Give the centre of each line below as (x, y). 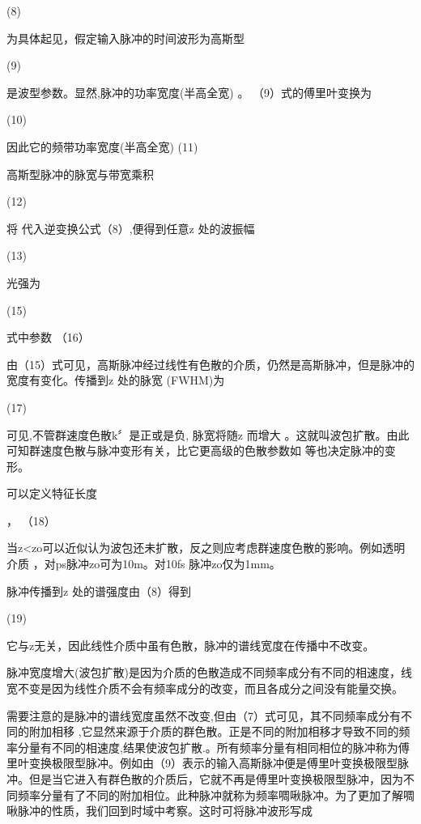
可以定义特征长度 (52, 493)
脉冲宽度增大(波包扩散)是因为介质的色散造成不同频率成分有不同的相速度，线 (209, 672)
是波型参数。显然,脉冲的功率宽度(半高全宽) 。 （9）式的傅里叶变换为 (189, 92)
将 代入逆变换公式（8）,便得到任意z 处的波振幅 (131, 228)
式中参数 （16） (48, 337)
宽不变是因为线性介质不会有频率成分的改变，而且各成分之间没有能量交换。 (205, 688)
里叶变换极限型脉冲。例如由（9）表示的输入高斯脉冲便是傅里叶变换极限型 (202, 763)
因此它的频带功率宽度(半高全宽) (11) (102, 146)
